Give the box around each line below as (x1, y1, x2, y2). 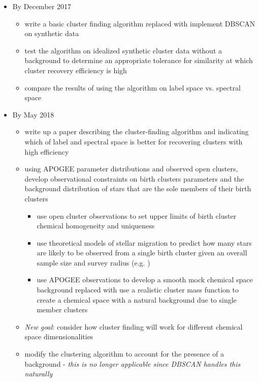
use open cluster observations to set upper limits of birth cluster (37, 210, 237, 221)
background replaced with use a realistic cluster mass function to (37, 284, 239, 295)
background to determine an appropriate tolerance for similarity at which (24, 55, 253, 66)
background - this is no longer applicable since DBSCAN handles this (24, 358, 241, 369)
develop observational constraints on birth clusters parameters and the (24, 173, 244, 184)
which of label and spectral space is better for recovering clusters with (24, 136, 243, 146)
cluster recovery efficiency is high (24, 65, 127, 75)
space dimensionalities (24, 331, 93, 342)
